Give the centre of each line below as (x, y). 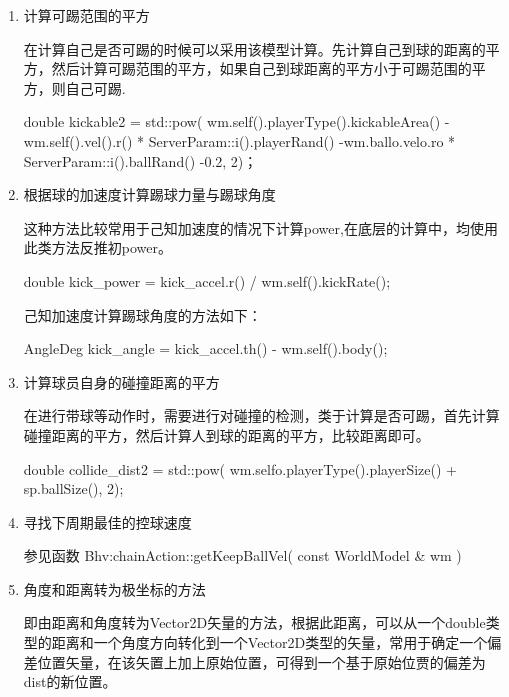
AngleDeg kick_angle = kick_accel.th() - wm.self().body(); (205, 348)
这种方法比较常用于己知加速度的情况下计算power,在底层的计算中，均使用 (260, 227)
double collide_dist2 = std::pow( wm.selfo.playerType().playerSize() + (240, 468)
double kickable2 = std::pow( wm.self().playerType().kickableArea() (232, 121)
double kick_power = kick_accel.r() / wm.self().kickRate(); (207, 280)
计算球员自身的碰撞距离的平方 (121, 381)
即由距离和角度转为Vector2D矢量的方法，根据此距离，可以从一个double (254, 622)
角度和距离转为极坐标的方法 (114, 588)
